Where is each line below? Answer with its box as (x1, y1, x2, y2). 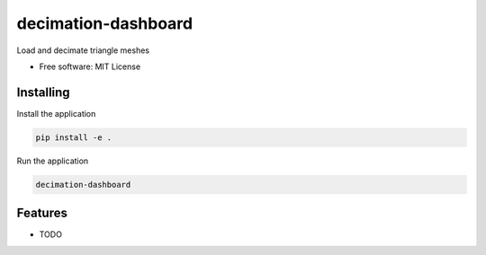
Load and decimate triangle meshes (16, 45, 150, 56)
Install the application (16, 108, 96, 119)
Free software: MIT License (39, 61, 141, 72)
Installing (16, 84, 71, 100)
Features (16, 206, 67, 221)
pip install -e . (35, 132, 112, 143)
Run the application (16, 155, 89, 166)
